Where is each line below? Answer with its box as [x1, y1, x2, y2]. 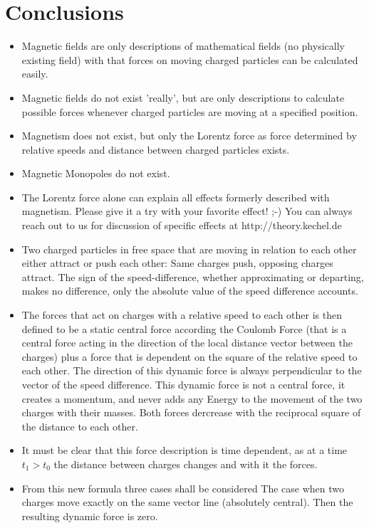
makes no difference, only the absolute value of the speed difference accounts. [21, 283, 358, 298]
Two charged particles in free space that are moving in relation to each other [21, 241, 357, 256]
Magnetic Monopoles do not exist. [21, 166, 170, 181]
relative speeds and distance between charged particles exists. [21, 142, 290, 157]
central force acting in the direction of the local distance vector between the [21, 335, 353, 350]
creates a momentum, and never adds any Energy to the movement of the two [21, 391, 363, 406]
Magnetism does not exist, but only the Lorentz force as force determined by [21, 128, 357, 143]
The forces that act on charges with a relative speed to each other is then [21, 307, 342, 322]
